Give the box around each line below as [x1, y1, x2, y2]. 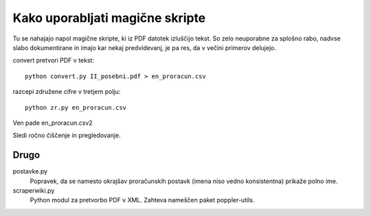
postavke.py [12, 167, 48, 176]
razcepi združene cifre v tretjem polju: [12, 88, 121, 96]
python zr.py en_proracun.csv [25, 104, 127, 111]
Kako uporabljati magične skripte [12, 10, 206, 25]
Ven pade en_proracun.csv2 [12, 119, 93, 127]
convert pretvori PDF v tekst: [12, 56, 94, 64]
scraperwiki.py [12, 186, 55, 195]
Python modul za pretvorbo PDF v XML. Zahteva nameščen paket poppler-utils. [30, 196, 255, 204]
